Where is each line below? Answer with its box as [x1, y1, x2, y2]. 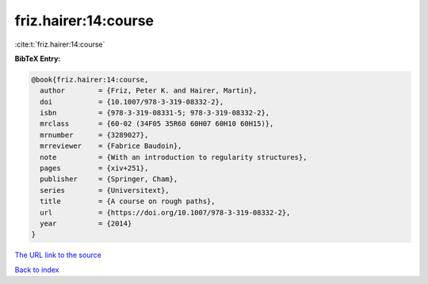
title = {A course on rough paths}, [40, 197, 216, 206]
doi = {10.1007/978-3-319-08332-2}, [40, 97, 224, 106]
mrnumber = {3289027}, [40, 131, 149, 139]
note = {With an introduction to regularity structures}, [40, 153, 308, 161]
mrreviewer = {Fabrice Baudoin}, [40, 142, 182, 150]
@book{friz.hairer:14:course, [31, 75, 149, 84]
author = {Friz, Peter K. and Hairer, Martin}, [40, 86, 258, 95]
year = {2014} [40, 219, 132, 228]
